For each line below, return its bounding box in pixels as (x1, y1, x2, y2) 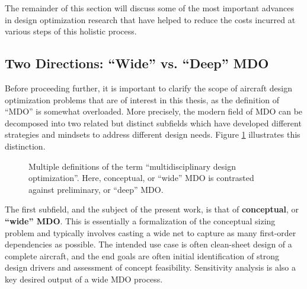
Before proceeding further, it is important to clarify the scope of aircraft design (5, 81, 292, 94)
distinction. (5, 139, 46, 152)
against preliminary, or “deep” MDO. (28, 183, 164, 195)
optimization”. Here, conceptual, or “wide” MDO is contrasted (28, 172, 254, 184)
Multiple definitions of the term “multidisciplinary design (28, 160, 236, 172)
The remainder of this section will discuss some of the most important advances (5, 2, 294, 14)
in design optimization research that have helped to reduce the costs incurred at (5, 13, 296, 26)
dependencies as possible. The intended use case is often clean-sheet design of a (5, 238, 292, 250)
